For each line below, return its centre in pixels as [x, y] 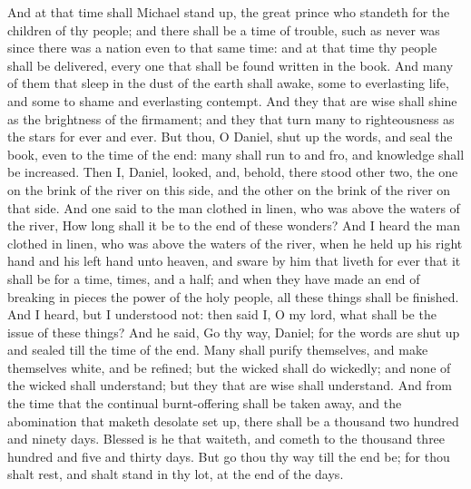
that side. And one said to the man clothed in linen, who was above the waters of [234, 207]
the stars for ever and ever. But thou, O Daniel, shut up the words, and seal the [230, 137]
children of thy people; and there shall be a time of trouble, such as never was [224, 29]
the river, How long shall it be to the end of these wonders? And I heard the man [234, 225]
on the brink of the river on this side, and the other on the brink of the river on [229, 189]
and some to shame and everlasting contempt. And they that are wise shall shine [232, 100]
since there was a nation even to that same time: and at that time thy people [222, 48]
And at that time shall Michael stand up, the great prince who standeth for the [229, 12]
